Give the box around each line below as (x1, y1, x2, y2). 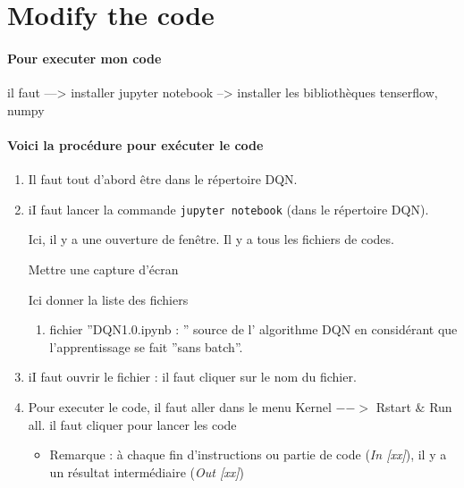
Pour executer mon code (7, 48, 162, 67)
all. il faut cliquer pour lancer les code (28, 415, 237, 433)
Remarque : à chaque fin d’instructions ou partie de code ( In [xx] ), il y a (49, 445, 447, 464)
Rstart (375, 397, 411, 416)
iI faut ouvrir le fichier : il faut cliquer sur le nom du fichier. (28, 367, 357, 386)
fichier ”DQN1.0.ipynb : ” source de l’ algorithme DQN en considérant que (49, 320, 458, 339)
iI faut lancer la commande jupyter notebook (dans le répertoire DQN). (28, 199, 429, 218)
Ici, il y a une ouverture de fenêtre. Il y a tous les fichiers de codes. (28, 230, 394, 248)
